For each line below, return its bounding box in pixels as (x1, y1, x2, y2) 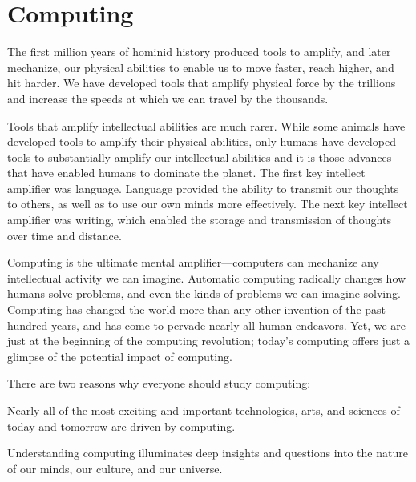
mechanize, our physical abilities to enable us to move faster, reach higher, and (7, 58, 394, 75)
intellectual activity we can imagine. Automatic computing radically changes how (7, 269, 406, 286)
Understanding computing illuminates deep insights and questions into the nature (7, 444, 408, 461)
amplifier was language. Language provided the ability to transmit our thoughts (7, 179, 399, 196)
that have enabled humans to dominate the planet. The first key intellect (7, 164, 366, 181)
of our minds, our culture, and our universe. (7, 460, 223, 476)
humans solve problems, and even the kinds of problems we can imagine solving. (7, 285, 401, 302)
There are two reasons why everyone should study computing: (7, 375, 311, 392)
